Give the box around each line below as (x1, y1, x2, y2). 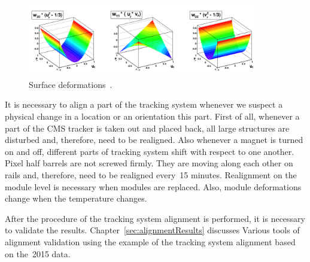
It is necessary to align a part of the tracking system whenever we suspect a (5, 98, 283, 111)
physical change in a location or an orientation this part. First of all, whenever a (5, 110, 300, 123)
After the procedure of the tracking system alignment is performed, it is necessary (5, 212, 305, 224)
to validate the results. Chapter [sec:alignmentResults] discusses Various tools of (5, 224, 300, 236)
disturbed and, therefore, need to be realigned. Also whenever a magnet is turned (5, 133, 303, 146)
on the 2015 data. (5, 247, 71, 260)
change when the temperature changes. (5, 192, 147, 205)
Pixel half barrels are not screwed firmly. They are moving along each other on (5, 157, 293, 169)
